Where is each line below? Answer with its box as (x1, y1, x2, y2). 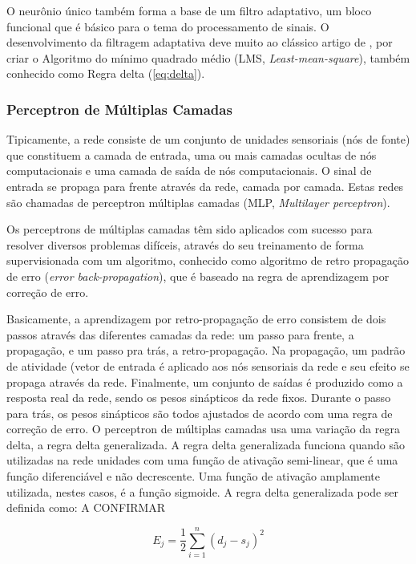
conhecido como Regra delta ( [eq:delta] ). (6, 65, 205, 82)
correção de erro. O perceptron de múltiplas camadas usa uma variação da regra (6, 420, 400, 437)
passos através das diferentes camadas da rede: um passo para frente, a (6, 326, 354, 343)
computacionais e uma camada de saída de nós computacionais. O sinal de (6, 162, 372, 179)
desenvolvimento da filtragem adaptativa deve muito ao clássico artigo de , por (6, 34, 393, 51)
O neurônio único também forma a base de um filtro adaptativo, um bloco (6, 2, 372, 18)
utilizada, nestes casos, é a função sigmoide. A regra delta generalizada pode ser (6, 483, 399, 500)
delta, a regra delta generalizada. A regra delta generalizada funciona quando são (6, 436, 405, 452)
